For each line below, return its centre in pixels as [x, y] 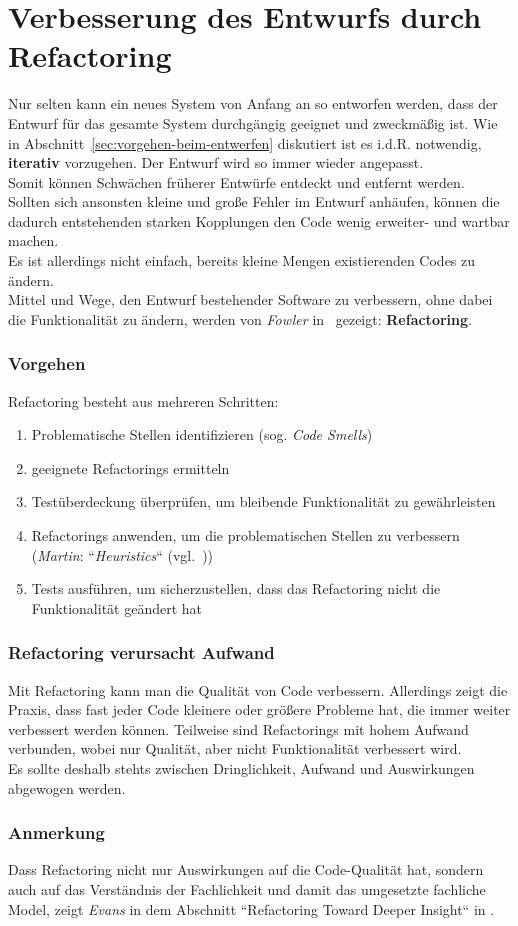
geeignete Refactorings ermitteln [130, 467]
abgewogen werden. [67, 787]
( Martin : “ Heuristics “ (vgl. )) [122, 554]
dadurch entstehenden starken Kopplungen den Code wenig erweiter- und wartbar [259, 220]
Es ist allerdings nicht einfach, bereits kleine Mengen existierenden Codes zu [242, 260]
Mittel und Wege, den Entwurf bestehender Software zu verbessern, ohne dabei [250, 299]
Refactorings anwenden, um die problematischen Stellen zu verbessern [245, 535]
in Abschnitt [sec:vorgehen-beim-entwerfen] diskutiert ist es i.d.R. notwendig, [245, 142]
